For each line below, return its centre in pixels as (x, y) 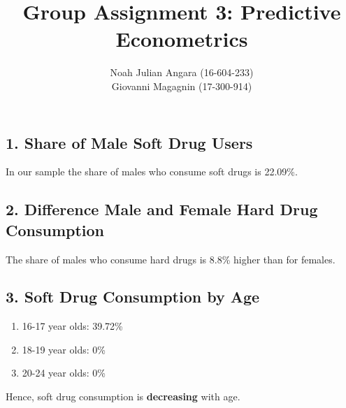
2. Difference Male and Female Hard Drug (162, 209)
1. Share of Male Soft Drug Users (129, 142)
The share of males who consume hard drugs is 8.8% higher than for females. (171, 259)
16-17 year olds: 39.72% (72, 326)
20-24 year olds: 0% (64, 373)
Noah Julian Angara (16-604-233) (182, 72)
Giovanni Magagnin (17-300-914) (182, 86)
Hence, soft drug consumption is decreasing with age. (123, 396)
